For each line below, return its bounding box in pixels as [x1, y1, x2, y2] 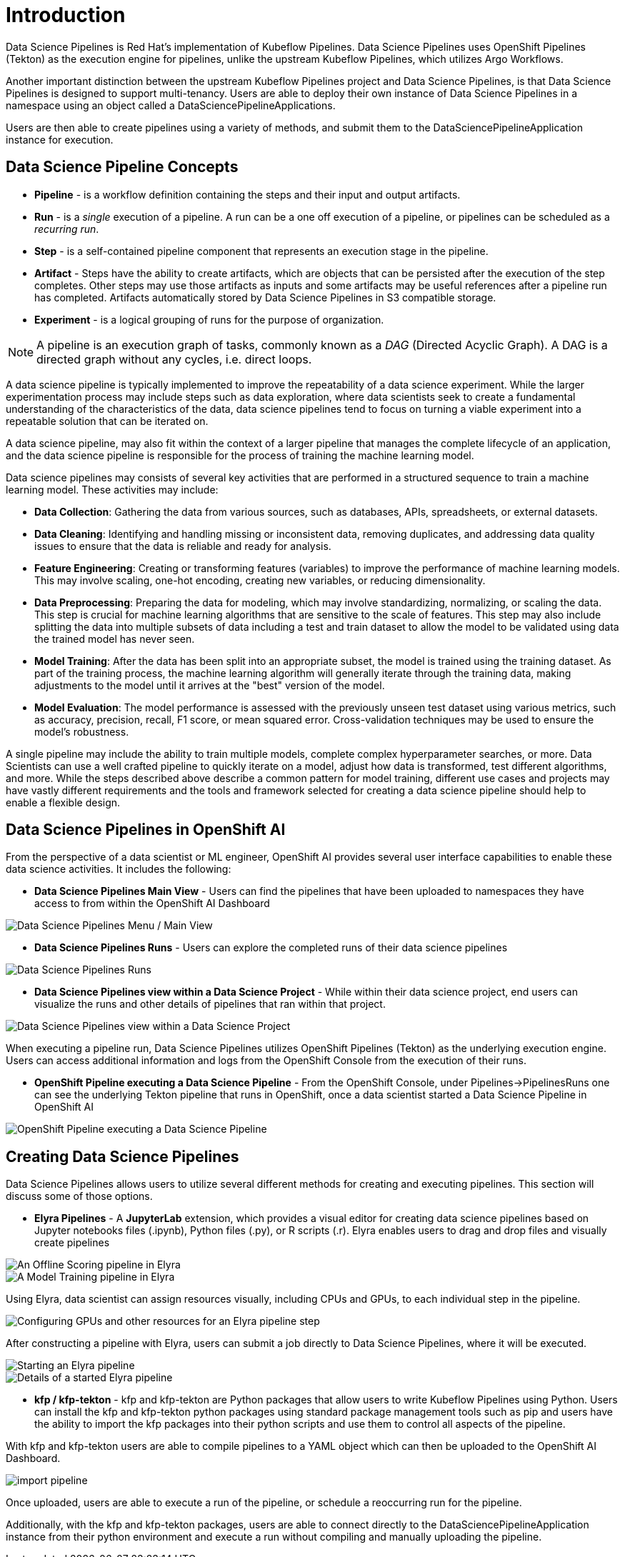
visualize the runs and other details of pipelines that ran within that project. [34, 998, 386, 1011]
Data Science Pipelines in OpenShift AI [6, 821, 286, 839]
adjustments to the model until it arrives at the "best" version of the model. [34, 679, 385, 691]
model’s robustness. [34, 725, 129, 738]
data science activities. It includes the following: [6, 863, 231, 876]
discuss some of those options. [6, 1190, 153, 1203]
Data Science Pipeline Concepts [6, 158, 239, 176]
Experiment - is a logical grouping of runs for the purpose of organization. [34, 313, 384, 326]
